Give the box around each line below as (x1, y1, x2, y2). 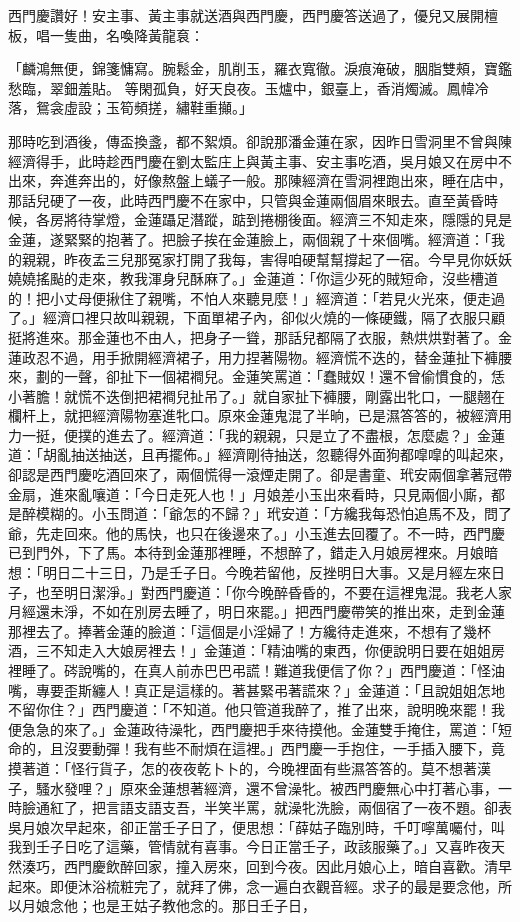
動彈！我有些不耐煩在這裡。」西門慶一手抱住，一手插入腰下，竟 (91, 738, 505, 759)
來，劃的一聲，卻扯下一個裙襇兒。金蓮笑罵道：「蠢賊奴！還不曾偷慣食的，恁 (8, 366, 505, 387)
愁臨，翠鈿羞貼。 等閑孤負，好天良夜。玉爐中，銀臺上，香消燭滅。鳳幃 (8, 77, 475, 98)
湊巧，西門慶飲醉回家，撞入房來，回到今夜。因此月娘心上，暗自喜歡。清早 (21, 855, 512, 876)
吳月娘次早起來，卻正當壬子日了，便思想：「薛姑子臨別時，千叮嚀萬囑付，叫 (8, 816, 505, 837)
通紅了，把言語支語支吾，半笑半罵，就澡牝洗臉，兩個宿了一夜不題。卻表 (35, 797, 512, 818)
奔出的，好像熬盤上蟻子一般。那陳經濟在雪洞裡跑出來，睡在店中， (77, 170, 512, 191)
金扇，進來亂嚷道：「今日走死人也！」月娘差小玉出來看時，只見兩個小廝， (8, 483, 491, 504)
